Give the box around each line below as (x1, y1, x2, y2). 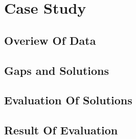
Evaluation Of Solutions (4, 92, 132, 108)
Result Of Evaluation (4, 122, 118, 138)
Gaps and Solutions (4, 62, 109, 78)
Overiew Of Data (4, 32, 96, 48)
